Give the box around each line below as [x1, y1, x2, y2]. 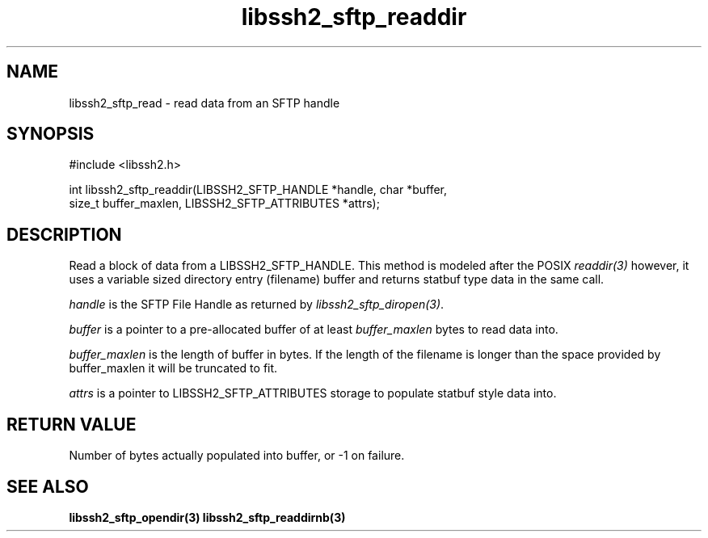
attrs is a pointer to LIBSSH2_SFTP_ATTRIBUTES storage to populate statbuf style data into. [69, 386, 557, 401]
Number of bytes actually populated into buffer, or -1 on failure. [69, 448, 405, 463]
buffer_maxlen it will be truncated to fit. [69, 361, 278, 376]
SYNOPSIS [6, 124, 95, 145]
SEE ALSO [6, 476, 89, 497]
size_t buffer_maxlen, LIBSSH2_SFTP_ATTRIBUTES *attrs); [69, 196, 380, 211]
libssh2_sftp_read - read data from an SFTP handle [69, 95, 340, 110]
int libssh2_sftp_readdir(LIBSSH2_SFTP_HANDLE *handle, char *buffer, [69, 183, 448, 197]
